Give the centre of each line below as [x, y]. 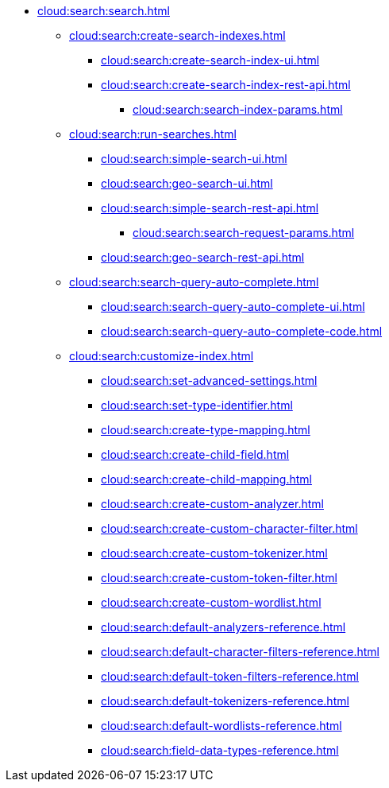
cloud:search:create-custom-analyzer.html [212, 504]
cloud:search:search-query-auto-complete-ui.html [233, 307]
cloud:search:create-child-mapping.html [206, 479]
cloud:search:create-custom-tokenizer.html [214, 553]
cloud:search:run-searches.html [153, 134]
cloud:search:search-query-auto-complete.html [194, 282]
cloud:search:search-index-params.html [238, 109]
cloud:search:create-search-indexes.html [177, 35]
